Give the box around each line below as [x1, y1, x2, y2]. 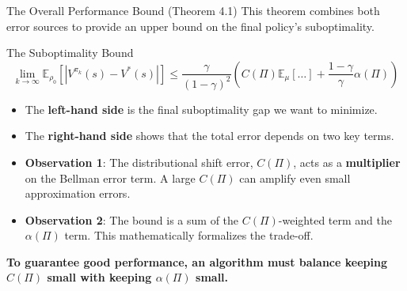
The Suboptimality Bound [6, 44, 134, 61]
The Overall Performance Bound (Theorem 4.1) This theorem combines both [6, 2, 380, 18]
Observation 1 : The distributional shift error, [25, 153, 253, 170]
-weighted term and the [278, 211, 392, 228]
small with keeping [47, 269, 152, 285]
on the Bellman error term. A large [25, 169, 196, 186]
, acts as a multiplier [293, 153, 401, 170]
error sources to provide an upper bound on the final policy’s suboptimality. [6, 17, 375, 34]
